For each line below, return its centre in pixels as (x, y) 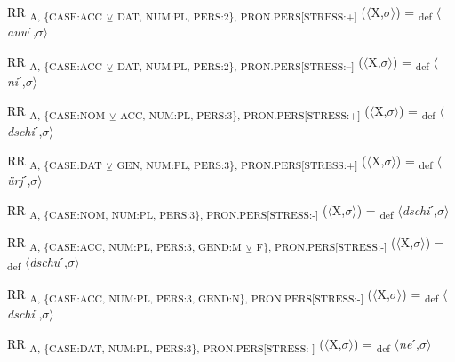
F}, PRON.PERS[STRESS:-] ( (326, 243)
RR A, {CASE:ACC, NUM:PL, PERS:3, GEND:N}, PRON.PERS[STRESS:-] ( (190, 295)
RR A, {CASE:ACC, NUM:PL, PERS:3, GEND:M (124, 243)
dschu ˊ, (48, 262)
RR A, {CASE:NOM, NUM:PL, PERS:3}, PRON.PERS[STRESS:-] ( (168, 211)
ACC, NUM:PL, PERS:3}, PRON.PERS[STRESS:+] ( (245, 112)
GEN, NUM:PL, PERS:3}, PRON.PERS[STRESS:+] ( (242, 161)
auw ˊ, (22, 32)
